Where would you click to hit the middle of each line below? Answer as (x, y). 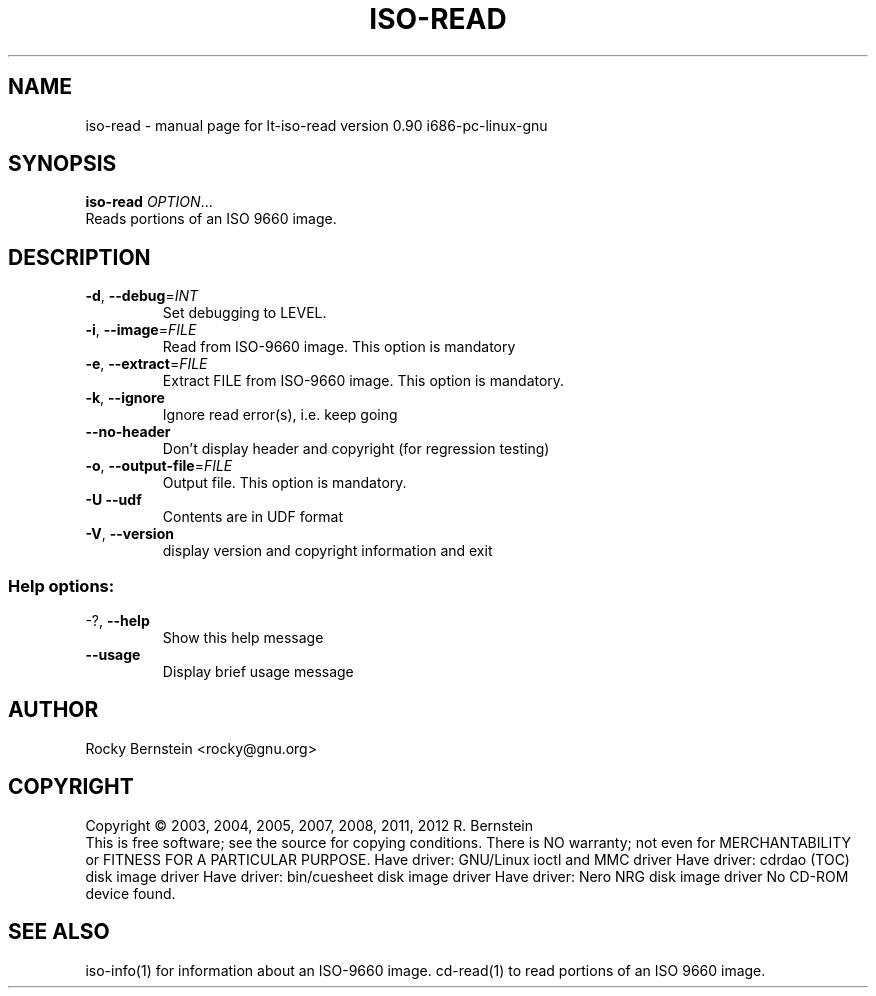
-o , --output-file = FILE (159, 466)
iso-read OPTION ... (149, 202)
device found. (130, 893)
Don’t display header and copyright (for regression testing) (356, 449)
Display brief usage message (258, 672)
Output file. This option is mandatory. (284, 483)
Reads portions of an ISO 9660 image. (211, 219)
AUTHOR (53, 710)
